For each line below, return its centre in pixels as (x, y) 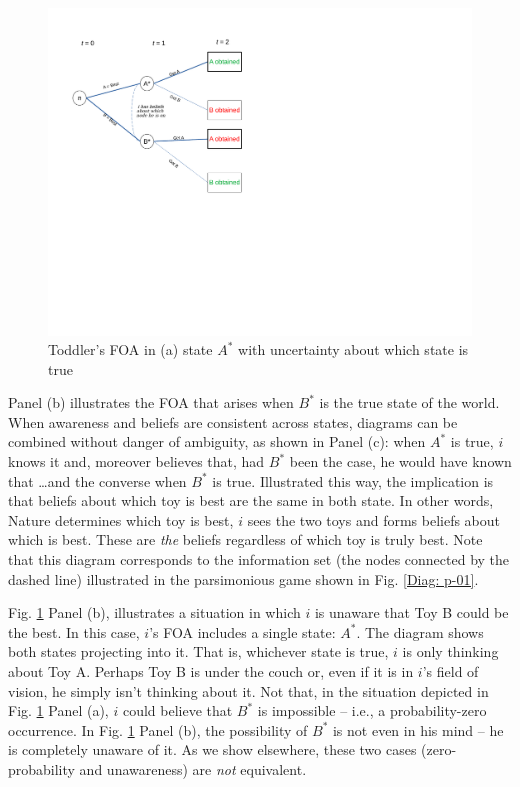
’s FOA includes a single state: (242, 631)
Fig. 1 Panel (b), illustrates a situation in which (154, 612)
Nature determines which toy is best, (121, 519)
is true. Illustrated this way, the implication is (353, 480)
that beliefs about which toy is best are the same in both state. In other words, (251, 500)
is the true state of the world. (409, 402)
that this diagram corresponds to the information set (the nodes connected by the (259, 559)
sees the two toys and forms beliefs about (374, 519)
